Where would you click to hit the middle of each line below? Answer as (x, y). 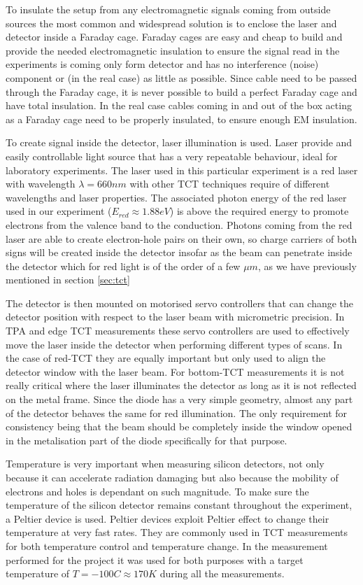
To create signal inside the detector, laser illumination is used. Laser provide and (179, 142)
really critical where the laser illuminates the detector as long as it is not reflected (181, 385)
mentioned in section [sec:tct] (68, 280)
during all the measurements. (222, 573)
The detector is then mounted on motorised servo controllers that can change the (180, 303)
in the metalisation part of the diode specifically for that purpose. (147, 440)
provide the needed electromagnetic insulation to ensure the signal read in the (173, 50)
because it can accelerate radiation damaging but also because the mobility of (172, 477)
